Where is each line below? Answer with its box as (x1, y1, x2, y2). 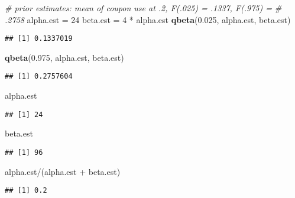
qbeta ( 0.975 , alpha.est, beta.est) (5, 51, 124, 63)
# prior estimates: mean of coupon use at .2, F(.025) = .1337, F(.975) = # (5, 2, 282, 14)
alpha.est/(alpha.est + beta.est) (5, 165, 121, 177)
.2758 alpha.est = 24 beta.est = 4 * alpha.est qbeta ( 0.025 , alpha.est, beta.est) (5, 13, 291, 25)
